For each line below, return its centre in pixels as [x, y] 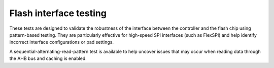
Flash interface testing [58, 13]
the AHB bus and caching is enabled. [48, 58]
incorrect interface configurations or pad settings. [62, 42]
